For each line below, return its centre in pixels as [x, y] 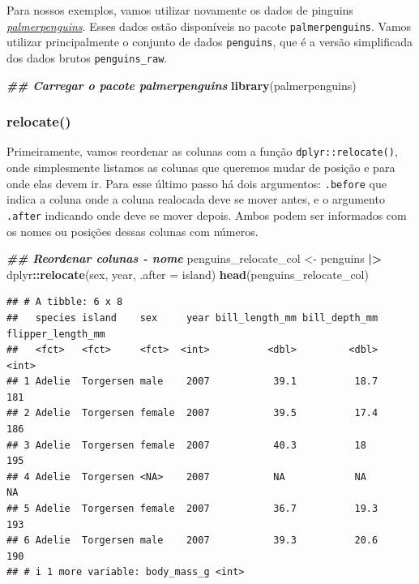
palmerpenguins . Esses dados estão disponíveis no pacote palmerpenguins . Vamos [209, 26]
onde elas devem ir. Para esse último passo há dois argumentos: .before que [197, 183]
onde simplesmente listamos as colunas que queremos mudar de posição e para [201, 167]
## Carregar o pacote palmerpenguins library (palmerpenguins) [182, 85]
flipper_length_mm [56, 334]
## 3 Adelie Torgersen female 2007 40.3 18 [186, 445]
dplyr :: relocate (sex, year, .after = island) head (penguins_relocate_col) [188, 274]
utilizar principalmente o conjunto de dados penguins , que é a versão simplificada [209, 42]
